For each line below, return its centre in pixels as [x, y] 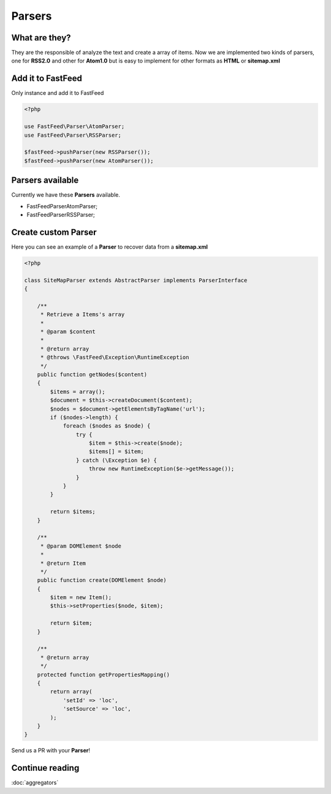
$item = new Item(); [81, 598]
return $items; [73, 512]
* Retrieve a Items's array [82, 315]
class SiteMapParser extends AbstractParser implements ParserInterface [136, 280]
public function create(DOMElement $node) [102, 580]
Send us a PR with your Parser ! [51, 751]
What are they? [41, 38]
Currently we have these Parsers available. [66, 195]
